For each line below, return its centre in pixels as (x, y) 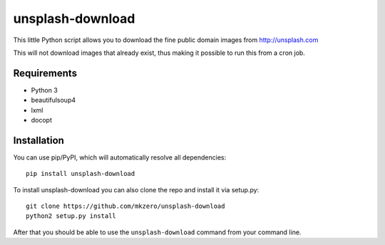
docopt (42, 120)
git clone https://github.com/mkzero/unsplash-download (125, 206)
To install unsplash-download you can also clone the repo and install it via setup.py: (136, 189)
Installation (38, 140)
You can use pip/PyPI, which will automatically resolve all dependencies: (120, 157)
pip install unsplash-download (81, 174)
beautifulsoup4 (53, 100)
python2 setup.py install (71, 216)
